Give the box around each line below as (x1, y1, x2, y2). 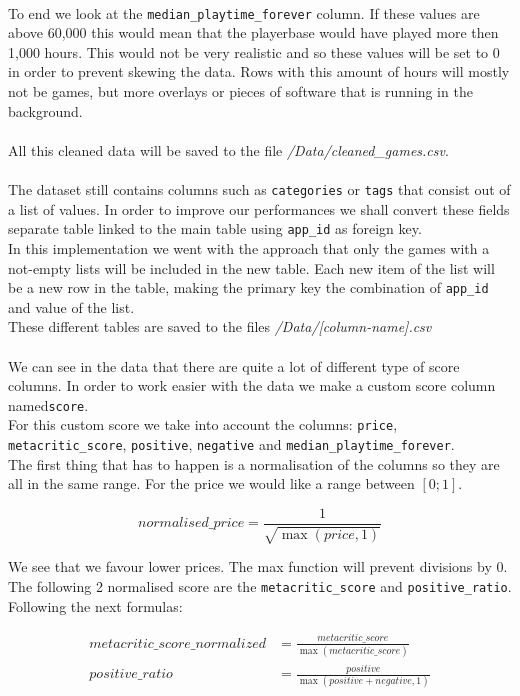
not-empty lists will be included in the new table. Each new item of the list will (8, 257, 495, 278)
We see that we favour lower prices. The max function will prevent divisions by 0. (8, 556, 508, 577)
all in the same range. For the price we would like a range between (8, 473, 415, 494)
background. (8, 100, 83, 121)
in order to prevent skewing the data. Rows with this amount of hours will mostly (8, 61, 510, 82)
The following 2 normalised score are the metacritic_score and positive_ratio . (8, 575, 512, 596)
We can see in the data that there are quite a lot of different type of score (8, 355, 460, 376)
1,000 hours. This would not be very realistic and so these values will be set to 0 (8, 41, 500, 62)
